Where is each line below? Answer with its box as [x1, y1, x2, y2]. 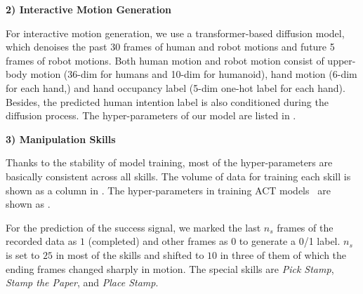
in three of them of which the [220, 247, 347, 262]
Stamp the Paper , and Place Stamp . [6, 275, 159, 290]
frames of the [277, 220, 334, 234]
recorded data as [6, 234, 77, 248]
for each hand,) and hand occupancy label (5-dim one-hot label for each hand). [6, 80, 345, 95]
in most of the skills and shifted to [55, 247, 204, 262]
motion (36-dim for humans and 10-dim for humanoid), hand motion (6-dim [30, 67, 357, 81]
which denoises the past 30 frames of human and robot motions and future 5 [6, 39, 335, 54]
